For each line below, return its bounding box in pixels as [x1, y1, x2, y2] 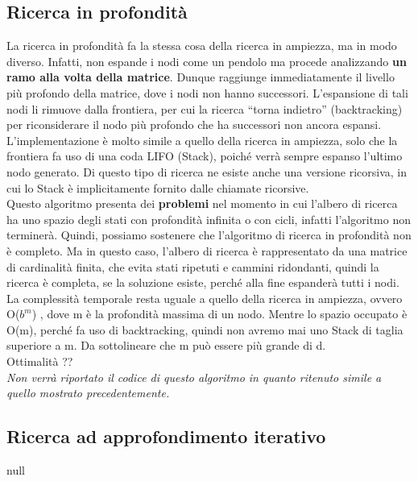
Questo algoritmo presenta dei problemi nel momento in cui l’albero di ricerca [6, 195, 398, 212]
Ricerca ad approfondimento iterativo [6, 424, 326, 449]
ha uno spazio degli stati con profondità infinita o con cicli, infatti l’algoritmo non [6, 210, 411, 227]
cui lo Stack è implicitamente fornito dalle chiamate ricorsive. [6, 179, 309, 196]
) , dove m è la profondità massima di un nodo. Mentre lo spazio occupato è [31, 305, 408, 322]
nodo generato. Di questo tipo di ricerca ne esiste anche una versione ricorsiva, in [6, 163, 408, 180]
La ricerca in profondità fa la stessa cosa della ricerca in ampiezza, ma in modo [6, 37, 397, 54]
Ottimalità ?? [6, 353, 73, 370]
